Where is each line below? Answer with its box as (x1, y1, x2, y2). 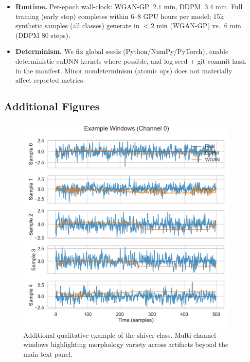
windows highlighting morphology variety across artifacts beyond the (23, 339, 229, 349)
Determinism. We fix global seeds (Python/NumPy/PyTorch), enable (15, 46, 229, 56)
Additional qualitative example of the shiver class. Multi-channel (23, 329, 216, 340)
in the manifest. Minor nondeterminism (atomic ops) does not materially (15, 65, 232, 75)
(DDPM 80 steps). (15, 30, 71, 40)
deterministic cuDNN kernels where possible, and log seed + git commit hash (15, 55, 246, 66)
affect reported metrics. (15, 75, 85, 85)
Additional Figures (4, 99, 100, 114)
